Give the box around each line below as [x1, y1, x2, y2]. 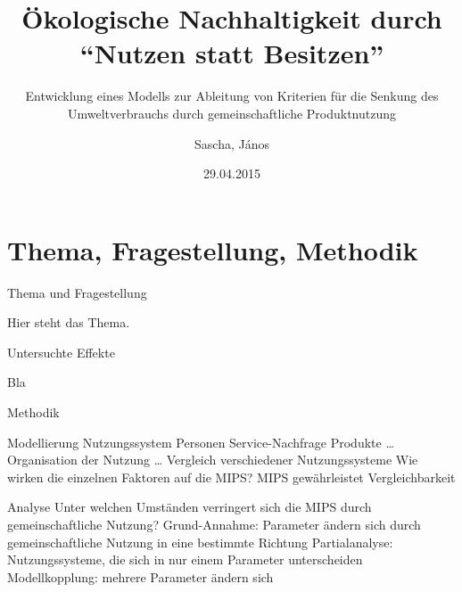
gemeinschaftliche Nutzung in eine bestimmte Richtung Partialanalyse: [7, 532, 393, 551]
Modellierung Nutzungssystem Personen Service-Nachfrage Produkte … [7, 432, 394, 451]
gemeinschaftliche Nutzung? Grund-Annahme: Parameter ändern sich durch [7, 514, 421, 533]
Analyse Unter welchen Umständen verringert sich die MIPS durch [7, 497, 372, 516]
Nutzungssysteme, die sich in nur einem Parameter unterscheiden [7, 550, 363, 569]
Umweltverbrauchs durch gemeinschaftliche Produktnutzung [67, 103, 397, 122]
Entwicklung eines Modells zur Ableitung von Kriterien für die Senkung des [25, 86, 439, 105]
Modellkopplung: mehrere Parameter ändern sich [7, 567, 274, 586]
